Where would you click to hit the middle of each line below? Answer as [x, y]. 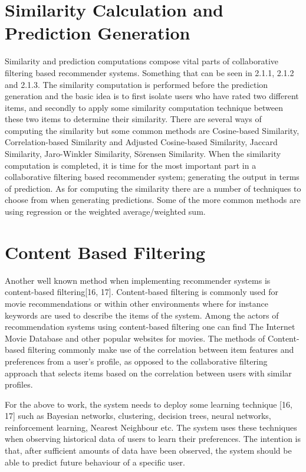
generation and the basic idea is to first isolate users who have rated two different [152, 96]
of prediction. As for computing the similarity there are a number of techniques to [153, 188]
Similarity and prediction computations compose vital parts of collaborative [142, 61]
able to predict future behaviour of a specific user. [95, 462]
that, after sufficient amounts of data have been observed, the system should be [148, 450]
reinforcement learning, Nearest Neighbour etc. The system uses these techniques [151, 427]
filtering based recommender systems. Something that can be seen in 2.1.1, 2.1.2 [149, 72]
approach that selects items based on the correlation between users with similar [148, 373]
